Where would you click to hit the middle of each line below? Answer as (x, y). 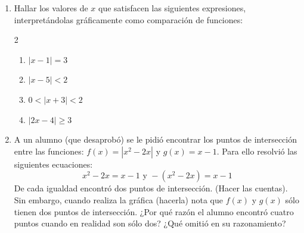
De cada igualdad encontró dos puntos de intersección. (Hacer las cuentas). (151, 188)
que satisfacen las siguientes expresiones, (172, 8)
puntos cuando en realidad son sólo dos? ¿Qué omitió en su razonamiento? (150, 223)
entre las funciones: (49, 151)
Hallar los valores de (51, 8)
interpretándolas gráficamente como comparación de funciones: (128, 19)
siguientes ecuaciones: (53, 164)
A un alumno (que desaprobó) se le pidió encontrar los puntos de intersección (156, 139)
